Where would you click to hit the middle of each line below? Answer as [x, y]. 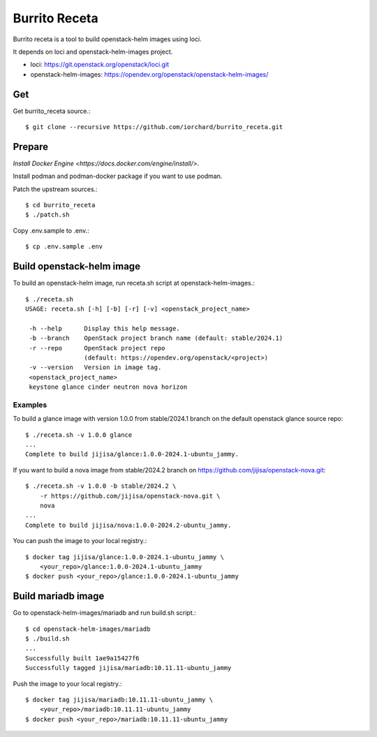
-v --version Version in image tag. [95, 367]
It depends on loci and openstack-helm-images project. [93, 52]
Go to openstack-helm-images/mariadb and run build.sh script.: [105, 613]
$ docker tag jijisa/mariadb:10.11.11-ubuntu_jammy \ [119, 699]
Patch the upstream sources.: [55, 189]
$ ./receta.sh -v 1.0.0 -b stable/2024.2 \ [101, 486]
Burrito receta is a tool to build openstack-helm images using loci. [107, 39]
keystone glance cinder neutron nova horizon [108, 387]
